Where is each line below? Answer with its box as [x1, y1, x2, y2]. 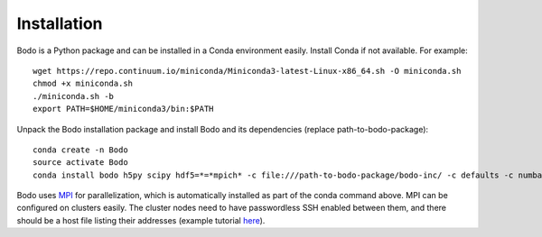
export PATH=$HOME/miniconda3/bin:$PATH [33, 104, 214, 114]
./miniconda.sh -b [33, 91, 115, 101]
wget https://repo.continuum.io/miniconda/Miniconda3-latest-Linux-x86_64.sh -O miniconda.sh [33, 66, 462, 76]
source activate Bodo [33, 158, 128, 168]
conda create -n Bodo [33, 144, 128, 155]
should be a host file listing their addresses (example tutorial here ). [16, 214, 266, 225]
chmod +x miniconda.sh [33, 78, 134, 89]
